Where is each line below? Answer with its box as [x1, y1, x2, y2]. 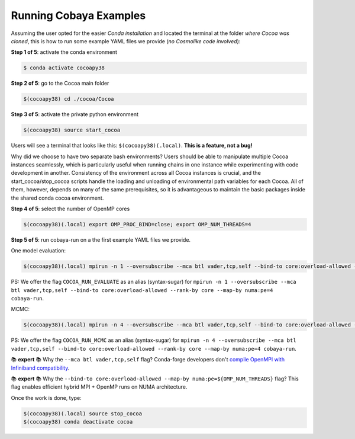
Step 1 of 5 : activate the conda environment [11, 49, 118, 56]
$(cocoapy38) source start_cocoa [23, 127, 121, 133]
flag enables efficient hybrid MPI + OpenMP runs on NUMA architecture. [11, 383, 188, 390]
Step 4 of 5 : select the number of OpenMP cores [11, 205, 130, 212]
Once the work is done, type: [11, 394, 82, 401]
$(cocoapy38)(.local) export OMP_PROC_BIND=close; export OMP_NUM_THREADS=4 [23, 221, 251, 227]
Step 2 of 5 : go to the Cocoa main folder [11, 80, 109, 87]
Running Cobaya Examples [11, 9, 146, 22]
